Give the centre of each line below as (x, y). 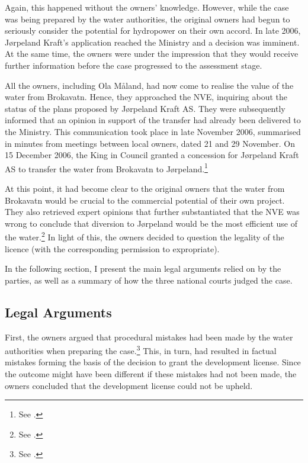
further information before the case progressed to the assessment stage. (134, 65)
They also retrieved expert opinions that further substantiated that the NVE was (152, 212)
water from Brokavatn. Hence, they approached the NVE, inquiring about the (146, 97)
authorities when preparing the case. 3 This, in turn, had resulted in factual (141, 350)
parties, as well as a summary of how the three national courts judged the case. (149, 280)
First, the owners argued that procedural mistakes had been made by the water (149, 337)
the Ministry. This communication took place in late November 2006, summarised (153, 131)
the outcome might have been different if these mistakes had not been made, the (151, 374)
